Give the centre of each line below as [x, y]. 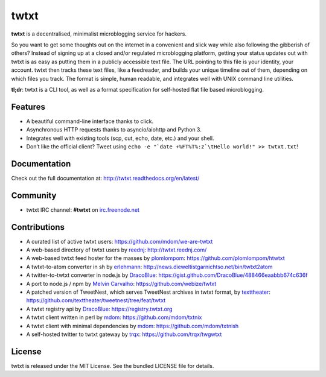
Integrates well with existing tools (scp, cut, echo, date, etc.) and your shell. [120, 138]
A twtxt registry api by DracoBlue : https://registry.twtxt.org [99, 309]
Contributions [38, 227]
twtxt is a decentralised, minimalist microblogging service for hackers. [99, 34]
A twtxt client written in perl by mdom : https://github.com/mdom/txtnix [114, 317]
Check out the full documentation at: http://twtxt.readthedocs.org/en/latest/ [105, 178]
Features [28, 106]
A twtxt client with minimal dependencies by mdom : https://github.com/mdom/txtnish [133, 326]
